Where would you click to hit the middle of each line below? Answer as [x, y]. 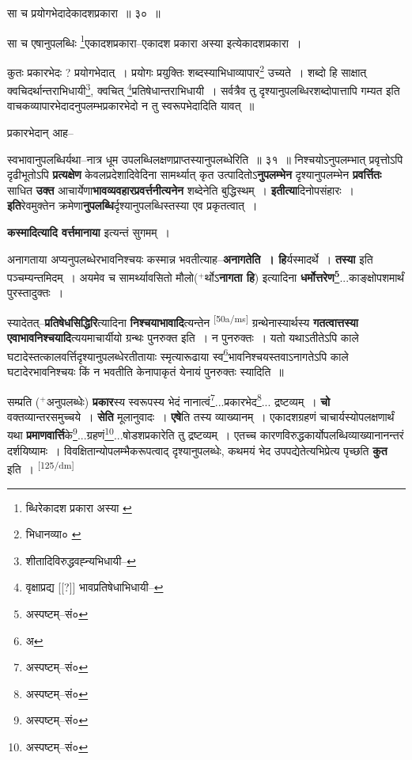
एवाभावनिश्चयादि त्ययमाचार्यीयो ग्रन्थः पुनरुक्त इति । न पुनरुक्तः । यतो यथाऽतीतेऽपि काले [183, 338]
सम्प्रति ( [24, 401]
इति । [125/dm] [41, 467]
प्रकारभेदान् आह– [40, 132]
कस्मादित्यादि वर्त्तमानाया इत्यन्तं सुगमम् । [89, 232]
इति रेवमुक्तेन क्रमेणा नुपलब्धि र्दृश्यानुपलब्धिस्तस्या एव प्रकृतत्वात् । [132, 205]
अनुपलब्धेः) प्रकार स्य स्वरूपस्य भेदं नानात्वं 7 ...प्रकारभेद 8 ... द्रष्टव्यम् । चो [188, 400]
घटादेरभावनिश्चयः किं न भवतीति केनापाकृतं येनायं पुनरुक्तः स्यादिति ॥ [146, 372]
